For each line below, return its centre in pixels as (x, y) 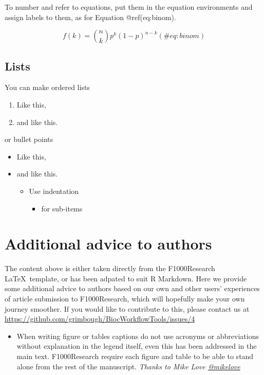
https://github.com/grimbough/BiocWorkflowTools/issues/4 (100, 319)
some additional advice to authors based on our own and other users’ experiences (132, 288)
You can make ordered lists (47, 87)
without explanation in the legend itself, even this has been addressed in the (137, 346)
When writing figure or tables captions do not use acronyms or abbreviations (138, 336)
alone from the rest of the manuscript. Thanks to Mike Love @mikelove (128, 366)
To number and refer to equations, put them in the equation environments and (129, 7)
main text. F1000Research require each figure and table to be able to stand (135, 356)
